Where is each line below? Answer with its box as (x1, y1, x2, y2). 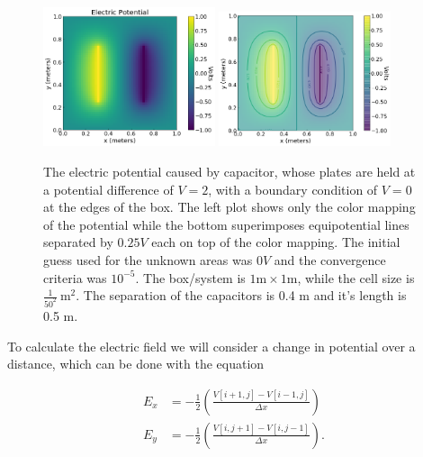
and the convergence (274, 250, 386, 269)
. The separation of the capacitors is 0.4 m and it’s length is (76, 286, 407, 305)
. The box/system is (135, 268, 246, 287)
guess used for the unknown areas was (43, 250, 253, 269)
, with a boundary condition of (208, 179, 378, 198)
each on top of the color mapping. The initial (151, 233, 400, 251)
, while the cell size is (297, 268, 415, 287)
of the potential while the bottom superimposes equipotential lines (43, 215, 409, 233)
